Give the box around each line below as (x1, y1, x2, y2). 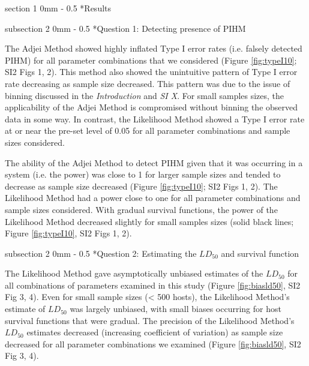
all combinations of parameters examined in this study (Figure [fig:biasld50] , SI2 (5, 278, 301, 291)
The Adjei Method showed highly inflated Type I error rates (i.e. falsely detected (5, 42, 302, 55)
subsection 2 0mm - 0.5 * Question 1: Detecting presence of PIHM (5, 22, 246, 34)
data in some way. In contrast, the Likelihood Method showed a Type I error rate (5, 112, 305, 125)
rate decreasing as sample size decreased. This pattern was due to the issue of (5, 77, 290, 89)
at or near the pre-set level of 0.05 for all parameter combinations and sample (5, 124, 290, 137)
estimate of (5, 302, 46, 315)
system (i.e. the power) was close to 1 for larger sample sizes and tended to (5, 168, 281, 181)
